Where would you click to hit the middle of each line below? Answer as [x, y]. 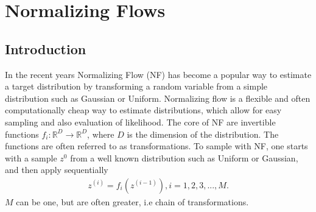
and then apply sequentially [57, 170]
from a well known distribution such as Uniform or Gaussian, [184, 157]
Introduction [46, 48]
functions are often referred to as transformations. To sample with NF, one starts [156, 146]
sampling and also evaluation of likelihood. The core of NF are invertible [140, 122]
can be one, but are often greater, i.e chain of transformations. [132, 201]
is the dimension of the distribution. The [203, 134]
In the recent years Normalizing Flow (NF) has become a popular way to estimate [158, 74]
